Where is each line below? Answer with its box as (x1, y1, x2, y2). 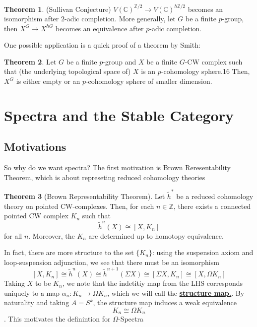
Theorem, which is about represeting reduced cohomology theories (4, 172, 205, 182)
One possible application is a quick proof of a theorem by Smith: (4, 40, 200, 50)
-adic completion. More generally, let (64, 13, 176, 24)
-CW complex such (185, 56, 243, 66)
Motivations (4, 139, 66, 154)
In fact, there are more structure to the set (4, 247, 134, 258)
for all (4, 230, 22, 241)
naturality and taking (4, 297, 69, 308)
